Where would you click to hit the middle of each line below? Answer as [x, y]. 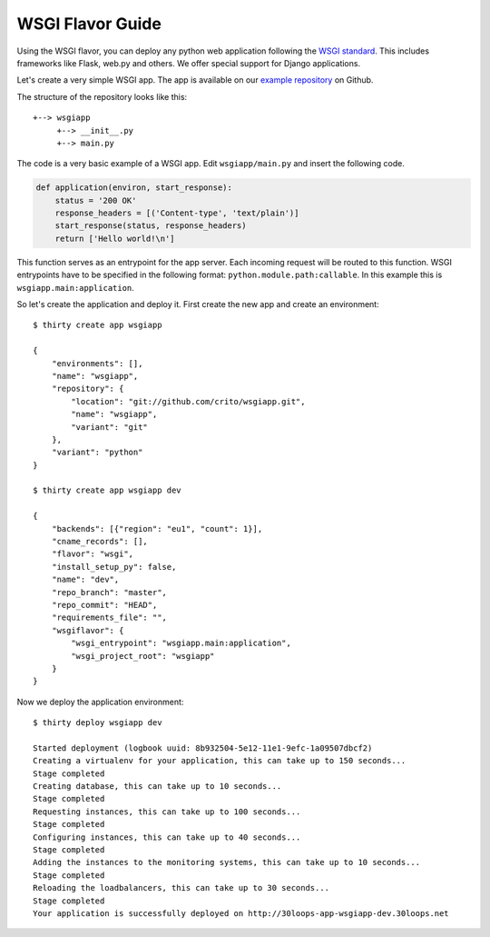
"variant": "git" [110, 427]
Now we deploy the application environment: [100, 702]
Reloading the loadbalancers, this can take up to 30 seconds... [181, 888]
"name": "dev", [85, 580]
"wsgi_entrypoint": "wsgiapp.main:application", [181, 643]
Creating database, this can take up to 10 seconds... [157, 787]
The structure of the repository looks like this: [102, 96]
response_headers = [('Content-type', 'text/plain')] [177, 213]
